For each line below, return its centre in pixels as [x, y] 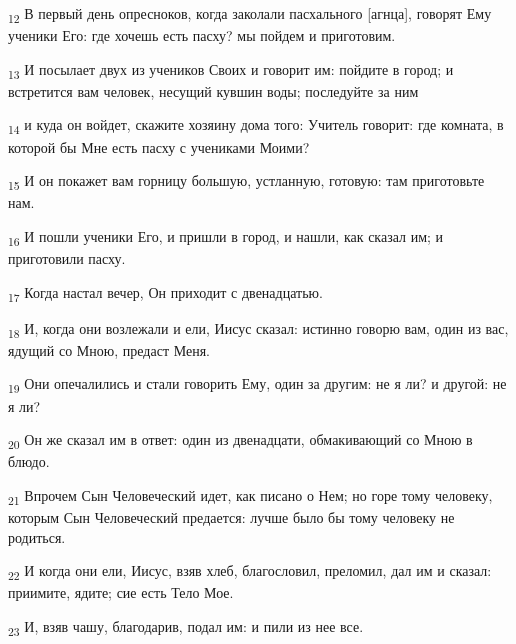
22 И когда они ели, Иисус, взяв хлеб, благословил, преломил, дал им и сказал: [250, 571]
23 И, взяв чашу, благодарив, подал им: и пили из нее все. [186, 627]
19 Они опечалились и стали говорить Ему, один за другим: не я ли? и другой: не [257, 385]
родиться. [37, 536]
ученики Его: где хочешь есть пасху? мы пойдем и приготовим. [202, 35]
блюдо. [29, 461]
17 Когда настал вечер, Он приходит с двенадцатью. [165, 293]
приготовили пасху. [67, 258]
